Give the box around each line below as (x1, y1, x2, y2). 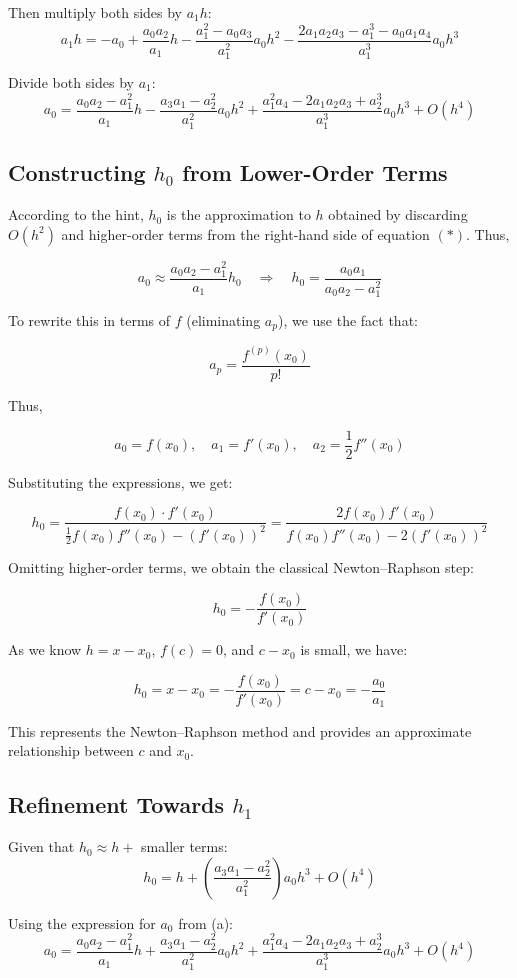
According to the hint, (8, 204, 144, 225)
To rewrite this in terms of (8, 310, 171, 331)
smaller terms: (141, 836, 228, 857)
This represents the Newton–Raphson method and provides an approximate (8, 720, 472, 741)
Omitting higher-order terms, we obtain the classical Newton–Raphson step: (8, 557, 474, 578)
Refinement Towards (8, 789, 225, 820)
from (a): (178, 912, 234, 933)
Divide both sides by (8, 71, 134, 92)
